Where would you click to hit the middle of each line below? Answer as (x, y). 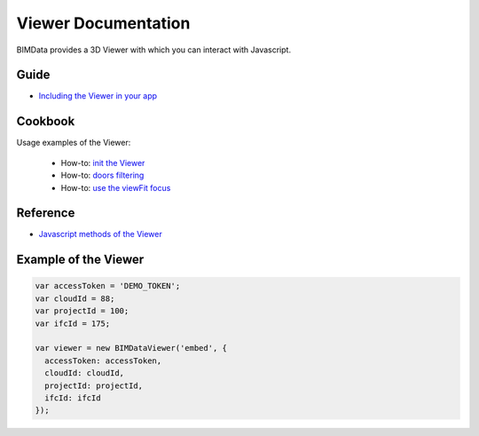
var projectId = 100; (82, 311)
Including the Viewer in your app (98, 96)
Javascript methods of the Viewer (101, 234)
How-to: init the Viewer (103, 163)
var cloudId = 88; (75, 298)
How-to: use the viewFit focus (116, 187)
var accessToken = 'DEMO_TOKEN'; (108, 286)
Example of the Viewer (80, 260)
